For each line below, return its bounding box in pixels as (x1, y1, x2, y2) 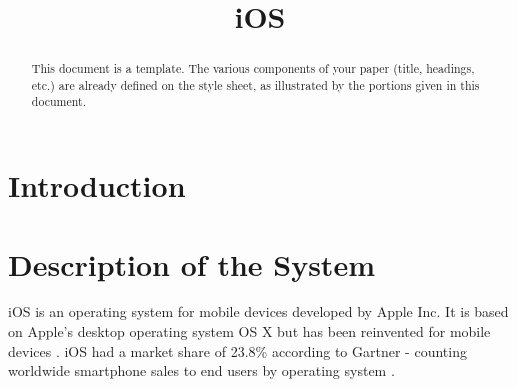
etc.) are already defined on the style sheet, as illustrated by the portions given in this (31, 76, 480, 93)
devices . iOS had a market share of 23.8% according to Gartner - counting (8, 340, 467, 361)
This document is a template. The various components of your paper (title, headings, (31, 60, 475, 77)
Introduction (8, 165, 186, 206)
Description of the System (8, 243, 375, 284)
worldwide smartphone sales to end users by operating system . (8, 360, 395, 381)
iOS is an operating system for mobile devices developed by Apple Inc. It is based (8, 301, 509, 322)
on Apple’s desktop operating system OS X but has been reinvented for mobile (8, 321, 491, 342)
